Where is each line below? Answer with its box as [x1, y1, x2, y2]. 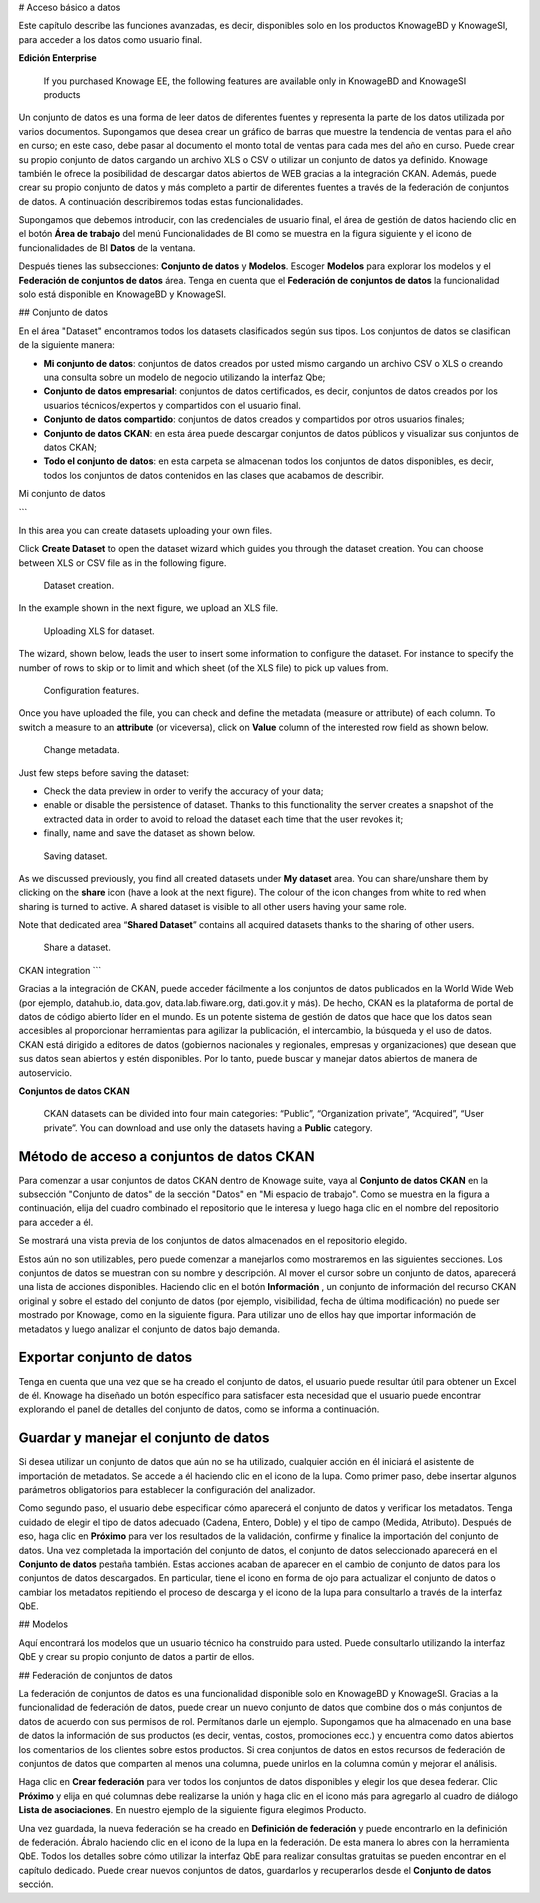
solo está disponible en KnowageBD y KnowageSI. [18, 288, 227, 300]
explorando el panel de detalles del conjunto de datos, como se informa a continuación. [18, 1403, 380, 1415]
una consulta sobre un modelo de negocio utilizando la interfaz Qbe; [43, 371, 326, 383]
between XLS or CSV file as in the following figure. [18, 556, 227, 569]
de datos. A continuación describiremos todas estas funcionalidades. [18, 195, 304, 207]
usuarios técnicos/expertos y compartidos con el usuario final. [43, 399, 302, 411]
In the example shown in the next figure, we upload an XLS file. [18, 602, 279, 614]
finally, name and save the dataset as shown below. [43, 827, 256, 839]
